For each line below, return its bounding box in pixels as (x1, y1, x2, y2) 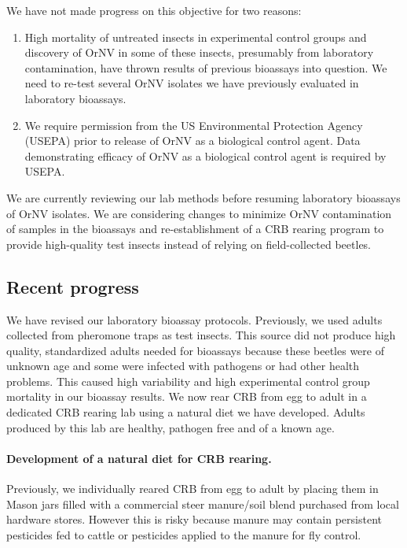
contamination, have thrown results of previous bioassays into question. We (24, 59, 387, 76)
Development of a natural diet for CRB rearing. (6, 450, 272, 466)
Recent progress (6, 274, 139, 298)
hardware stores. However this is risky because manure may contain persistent (6, 511, 383, 528)
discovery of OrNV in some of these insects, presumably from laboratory (24, 44, 374, 61)
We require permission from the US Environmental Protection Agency (24, 117, 363, 133)
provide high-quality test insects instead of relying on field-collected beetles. (6, 235, 372, 252)
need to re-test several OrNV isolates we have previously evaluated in (24, 75, 359, 91)
